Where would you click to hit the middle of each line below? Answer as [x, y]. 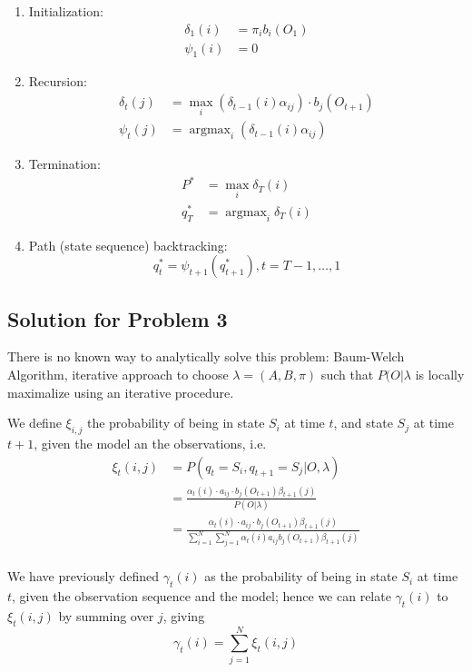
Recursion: [58, 81]
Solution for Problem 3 [118, 318]
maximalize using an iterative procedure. [121, 392]
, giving [184, 615]
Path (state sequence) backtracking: [128, 245]
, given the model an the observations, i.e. [150, 443]
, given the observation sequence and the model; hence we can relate [202, 596]
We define [34, 423]
